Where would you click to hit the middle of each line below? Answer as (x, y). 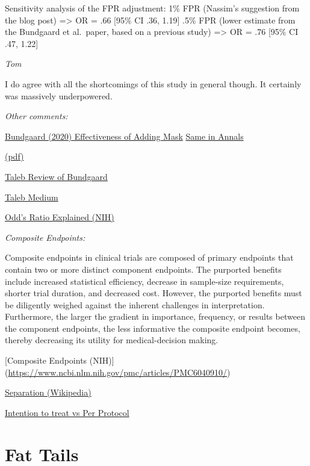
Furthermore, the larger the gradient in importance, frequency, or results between (155, 316)
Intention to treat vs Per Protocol (67, 412)
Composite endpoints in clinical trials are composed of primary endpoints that (149, 257)
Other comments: (36, 116)
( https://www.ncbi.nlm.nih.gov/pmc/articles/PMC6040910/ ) (118, 372)
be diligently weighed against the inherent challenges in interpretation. (135, 304)
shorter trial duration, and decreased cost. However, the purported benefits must (153, 293)
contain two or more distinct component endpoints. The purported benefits (143, 269)
